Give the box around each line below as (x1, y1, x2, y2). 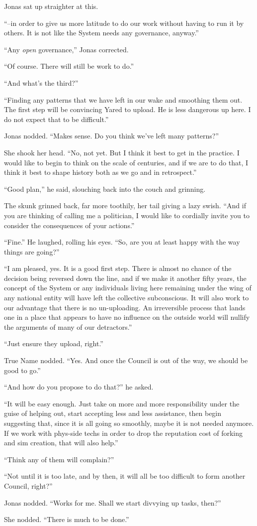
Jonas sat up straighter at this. (4, 1, 98, 11)
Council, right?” (4, 480, 53, 491)
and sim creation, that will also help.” (4, 437, 118, 448)
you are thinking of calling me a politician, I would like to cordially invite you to (4, 210, 250, 220)
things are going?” (4, 246, 60, 257)
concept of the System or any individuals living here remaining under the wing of (4, 282, 252, 293)
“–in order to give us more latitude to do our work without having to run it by (4, 17, 244, 28)
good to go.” (4, 365, 41, 375)
